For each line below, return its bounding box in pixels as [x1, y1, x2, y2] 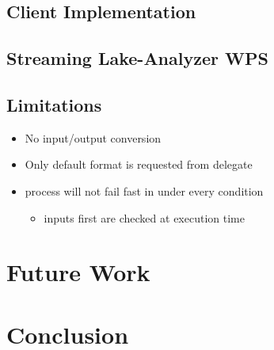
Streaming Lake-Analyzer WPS [6, 46, 268, 70]
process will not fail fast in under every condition [25, 182, 264, 199]
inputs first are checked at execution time [44, 209, 245, 226]
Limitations [6, 92, 102, 116]
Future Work [6, 256, 150, 288]
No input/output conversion [25, 129, 162, 146]
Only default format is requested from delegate [25, 156, 253, 173]
